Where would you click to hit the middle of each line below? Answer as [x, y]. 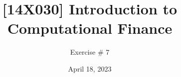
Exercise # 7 [90, 52]
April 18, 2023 [90, 68]
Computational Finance [90, 28]
